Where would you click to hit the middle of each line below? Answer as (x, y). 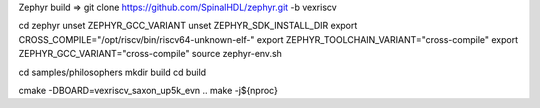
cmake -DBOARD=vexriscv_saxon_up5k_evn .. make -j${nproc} (148, 90)
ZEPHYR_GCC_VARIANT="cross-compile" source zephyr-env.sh (150, 54)
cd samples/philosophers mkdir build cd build (112, 72)
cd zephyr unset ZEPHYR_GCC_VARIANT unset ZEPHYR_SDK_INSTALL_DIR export (188, 26)
